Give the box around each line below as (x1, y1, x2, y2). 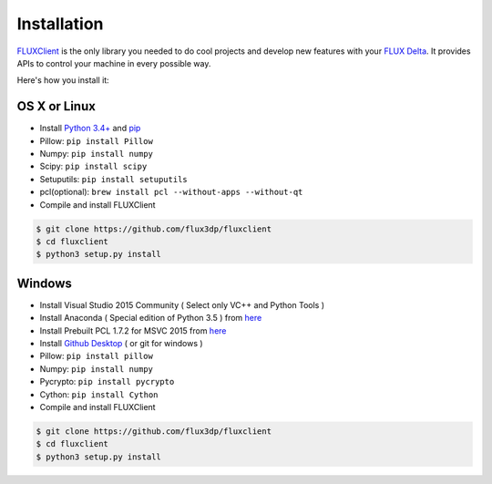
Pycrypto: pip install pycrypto (39, 376, 175, 387)
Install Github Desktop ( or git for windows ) (39, 338, 204, 349)
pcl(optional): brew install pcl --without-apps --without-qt (39, 187, 303, 198)
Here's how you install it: (16, 75, 109, 86)
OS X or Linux (16, 98, 96, 114)
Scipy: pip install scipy (39, 160, 148, 172)
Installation (16, 14, 104, 34)
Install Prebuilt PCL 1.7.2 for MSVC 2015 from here (39, 324, 227, 336)
